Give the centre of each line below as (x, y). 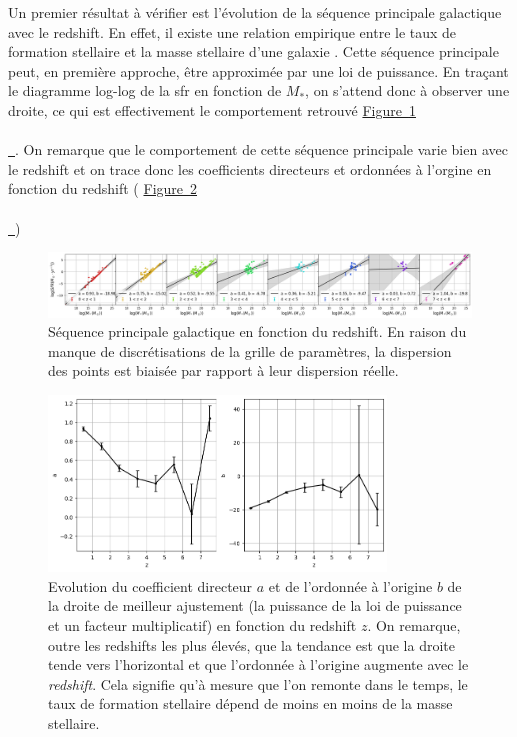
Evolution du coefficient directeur (150, 585)
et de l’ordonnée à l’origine (350, 585)
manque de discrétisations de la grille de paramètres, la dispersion (250, 350)
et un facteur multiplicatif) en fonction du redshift (202, 625)
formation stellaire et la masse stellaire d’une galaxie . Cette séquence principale (253, 51)
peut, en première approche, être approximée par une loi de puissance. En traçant (258, 70)
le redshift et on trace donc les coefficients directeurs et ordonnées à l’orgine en (250, 168)
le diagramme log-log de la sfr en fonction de (145, 90)
